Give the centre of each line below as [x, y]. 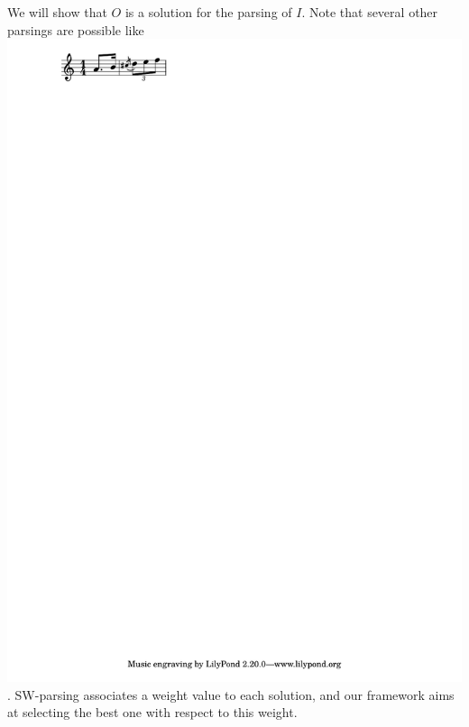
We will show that [57, 12]
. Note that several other [370, 12]
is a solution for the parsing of [208, 12]
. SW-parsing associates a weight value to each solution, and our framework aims [231, 694]
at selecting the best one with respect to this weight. [152, 712]
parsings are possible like [76, 29]
